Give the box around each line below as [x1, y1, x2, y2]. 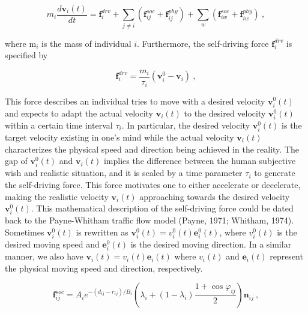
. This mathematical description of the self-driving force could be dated [31, 202, 294, 214]
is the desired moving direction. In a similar [130, 238, 292, 250]
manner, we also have [5, 250, 83, 263]
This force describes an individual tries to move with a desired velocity [5, 94, 265, 107]
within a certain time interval [5, 118, 113, 131]
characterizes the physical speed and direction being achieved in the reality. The [5, 142, 299, 155]
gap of [5, 154, 28, 167]
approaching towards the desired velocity [139, 190, 290, 202]
